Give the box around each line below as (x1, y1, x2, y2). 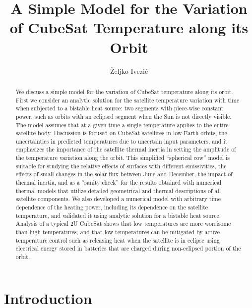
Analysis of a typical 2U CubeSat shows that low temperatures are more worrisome (15, 219, 231, 228)
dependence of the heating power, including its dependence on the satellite (15, 203, 208, 211)
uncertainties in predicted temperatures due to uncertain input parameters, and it (15, 137, 228, 145)
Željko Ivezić (110, 65, 148, 76)
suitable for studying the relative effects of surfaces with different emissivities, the (15, 161, 227, 170)
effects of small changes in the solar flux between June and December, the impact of (15, 170, 233, 178)
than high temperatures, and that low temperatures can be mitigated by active (15, 228, 220, 236)
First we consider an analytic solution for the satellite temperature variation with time (15, 96, 240, 104)
